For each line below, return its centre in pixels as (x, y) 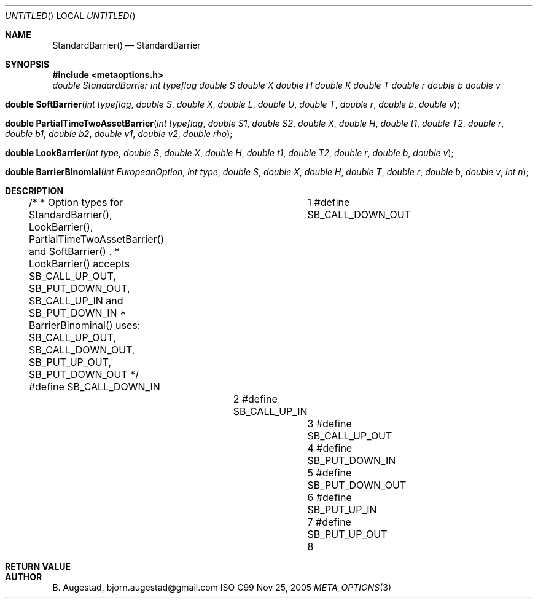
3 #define (329, 424)
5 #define (329, 473)
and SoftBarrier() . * (74, 251)
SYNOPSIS (27, 64)
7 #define (329, 522)
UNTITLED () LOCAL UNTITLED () (70, 16)
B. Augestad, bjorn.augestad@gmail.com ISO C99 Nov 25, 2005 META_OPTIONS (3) (222, 587)
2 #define (255, 399)
